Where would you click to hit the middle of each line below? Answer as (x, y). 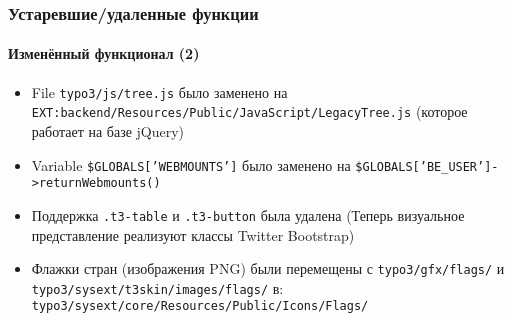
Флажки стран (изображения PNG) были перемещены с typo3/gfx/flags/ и (268, 268)
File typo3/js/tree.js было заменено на (159, 91)
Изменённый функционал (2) (104, 53)
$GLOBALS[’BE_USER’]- (427, 166)
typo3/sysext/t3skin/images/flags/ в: (157, 287)
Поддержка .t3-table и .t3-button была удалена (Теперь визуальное (248, 214)
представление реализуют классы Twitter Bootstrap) (193, 234)
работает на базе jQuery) (108, 130)
